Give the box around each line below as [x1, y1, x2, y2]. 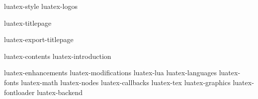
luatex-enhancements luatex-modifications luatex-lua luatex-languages [4, 67, 217, 78]
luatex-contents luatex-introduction [4, 50, 111, 61]
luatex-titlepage [4, 17, 52, 28]
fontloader [4, 87, 35, 97]
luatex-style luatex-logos [4, 1, 78, 11]
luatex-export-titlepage [4, 34, 74, 45]
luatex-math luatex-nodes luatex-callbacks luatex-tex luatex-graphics [21, 77, 231, 87]
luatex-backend [37, 87, 83, 97]
